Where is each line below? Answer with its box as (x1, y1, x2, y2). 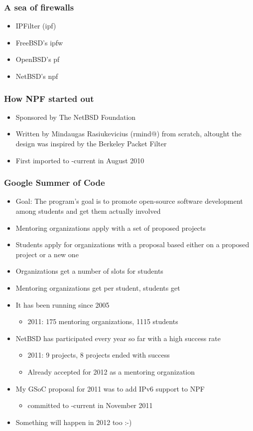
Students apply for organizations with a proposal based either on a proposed (15, 239, 250, 250)
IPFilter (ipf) (15, 20, 56, 31)
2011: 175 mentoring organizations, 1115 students (27, 316, 178, 327)
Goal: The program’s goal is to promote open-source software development (15, 196, 243, 206)
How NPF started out (4, 92, 94, 104)
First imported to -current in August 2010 (15, 155, 144, 165)
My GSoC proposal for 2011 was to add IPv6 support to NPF (15, 383, 205, 394)
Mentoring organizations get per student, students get (15, 282, 180, 293)
